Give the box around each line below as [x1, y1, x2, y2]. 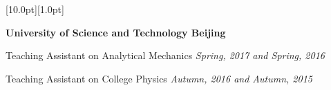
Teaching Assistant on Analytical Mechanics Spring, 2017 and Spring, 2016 [6, 48, 325, 63]
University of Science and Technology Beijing [6, 25, 226, 39]
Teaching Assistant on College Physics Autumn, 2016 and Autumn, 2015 [6, 71, 312, 85]
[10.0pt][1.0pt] [6, 2, 64, 16]
